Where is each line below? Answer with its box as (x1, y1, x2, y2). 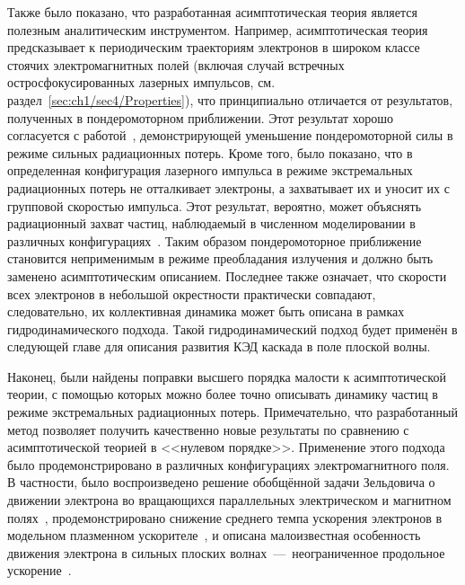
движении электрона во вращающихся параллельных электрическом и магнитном (7, 491, 452, 510)
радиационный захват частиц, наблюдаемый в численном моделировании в (7, 214, 416, 233)
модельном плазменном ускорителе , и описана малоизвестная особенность (7, 526, 421, 545)
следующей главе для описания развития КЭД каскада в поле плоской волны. (7, 337, 431, 356)
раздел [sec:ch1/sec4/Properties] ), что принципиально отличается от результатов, (7, 90, 453, 109)
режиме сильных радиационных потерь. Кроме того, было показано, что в (7, 143, 413, 162)
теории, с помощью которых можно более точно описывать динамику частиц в (7, 385, 438, 403)
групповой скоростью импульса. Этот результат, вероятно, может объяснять (7, 196, 422, 215)
